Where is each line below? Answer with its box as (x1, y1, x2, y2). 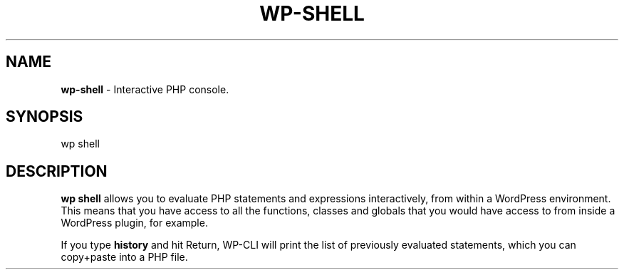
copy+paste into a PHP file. (61, 251, 188, 264)
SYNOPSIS (6, 108, 83, 126)
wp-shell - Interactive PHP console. (61, 83, 229, 95)
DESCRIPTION (6, 162, 108, 180)
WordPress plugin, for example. (61, 217, 208, 229)
